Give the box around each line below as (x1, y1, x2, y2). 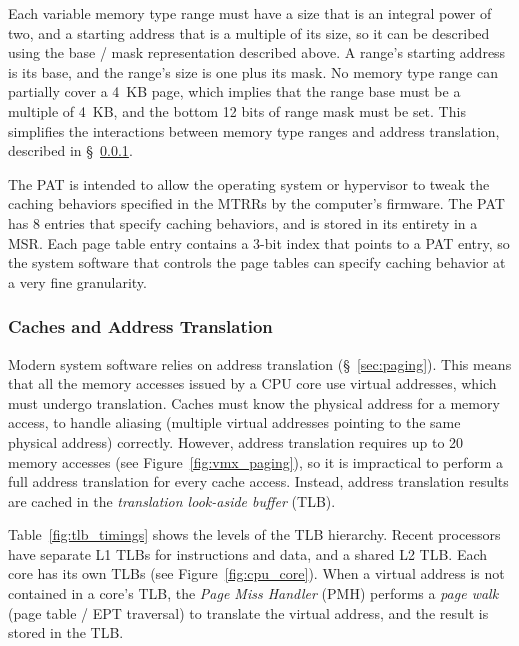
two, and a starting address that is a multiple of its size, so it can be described (8, 22, 490, 43)
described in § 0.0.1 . (8, 140, 133, 161)
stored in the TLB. (8, 622, 124, 643)
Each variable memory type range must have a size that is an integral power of (8, 3, 492, 23)
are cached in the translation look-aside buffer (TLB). (8, 490, 336, 511)
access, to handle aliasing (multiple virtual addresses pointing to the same (8, 412, 461, 433)
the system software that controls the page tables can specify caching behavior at (8, 252, 506, 273)
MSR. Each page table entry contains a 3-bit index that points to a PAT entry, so (8, 232, 510, 253)
